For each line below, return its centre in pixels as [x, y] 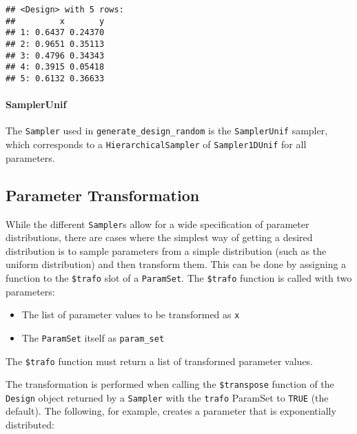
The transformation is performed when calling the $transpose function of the [170, 384]
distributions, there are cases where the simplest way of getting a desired [159, 237]
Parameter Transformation [103, 195]
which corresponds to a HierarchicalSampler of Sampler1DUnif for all [156, 144]
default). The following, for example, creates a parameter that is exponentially [171, 411]
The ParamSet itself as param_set [93, 337]
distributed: [30, 425]
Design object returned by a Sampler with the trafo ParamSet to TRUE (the [167, 397]
